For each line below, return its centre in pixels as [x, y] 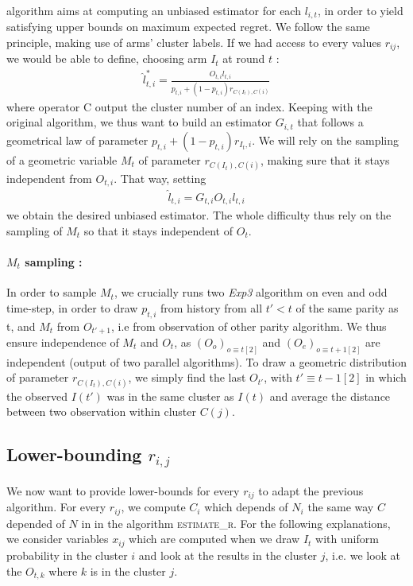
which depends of [246, 507]
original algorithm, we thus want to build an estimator [139, 122]
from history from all [211, 307]
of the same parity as [347, 307]
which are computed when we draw [214, 539]
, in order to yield [360, 10]
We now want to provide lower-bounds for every [123, 490]
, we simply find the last [187, 377]
